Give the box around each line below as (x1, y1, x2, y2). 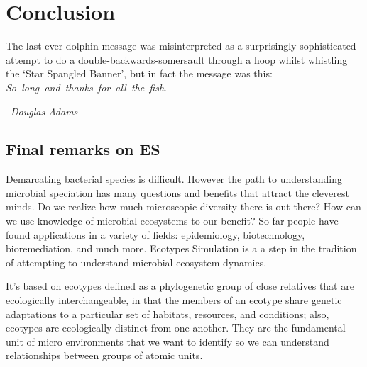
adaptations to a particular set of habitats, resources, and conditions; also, (6, 306, 329, 321)
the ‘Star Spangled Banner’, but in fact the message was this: (6, 66, 273, 81)
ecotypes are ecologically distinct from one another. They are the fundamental (6, 320, 346, 335)
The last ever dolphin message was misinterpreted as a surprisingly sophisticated (6, 38, 356, 53)
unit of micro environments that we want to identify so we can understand (6, 334, 329, 349)
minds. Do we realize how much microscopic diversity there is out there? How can (6, 199, 361, 214)
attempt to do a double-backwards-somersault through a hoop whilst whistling (6, 52, 348, 67)
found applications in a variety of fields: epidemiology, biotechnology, (6, 227, 305, 242)
